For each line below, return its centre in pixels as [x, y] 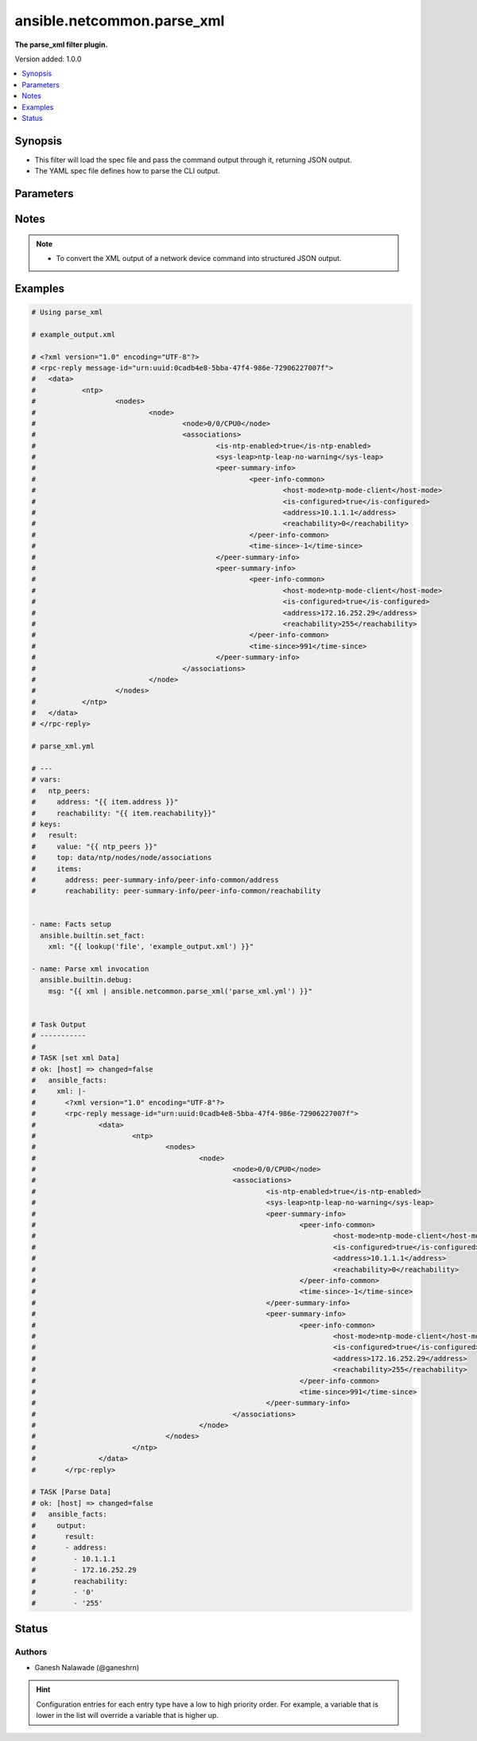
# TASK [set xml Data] [76, 1058]
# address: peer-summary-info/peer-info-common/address [155, 880]
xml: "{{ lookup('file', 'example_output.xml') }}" [151, 947]
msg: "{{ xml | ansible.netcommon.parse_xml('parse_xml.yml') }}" [180, 991]
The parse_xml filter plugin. [61, 45]
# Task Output [59, 1025]
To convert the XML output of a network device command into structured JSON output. [199, 258]
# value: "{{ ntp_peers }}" [95, 846]
